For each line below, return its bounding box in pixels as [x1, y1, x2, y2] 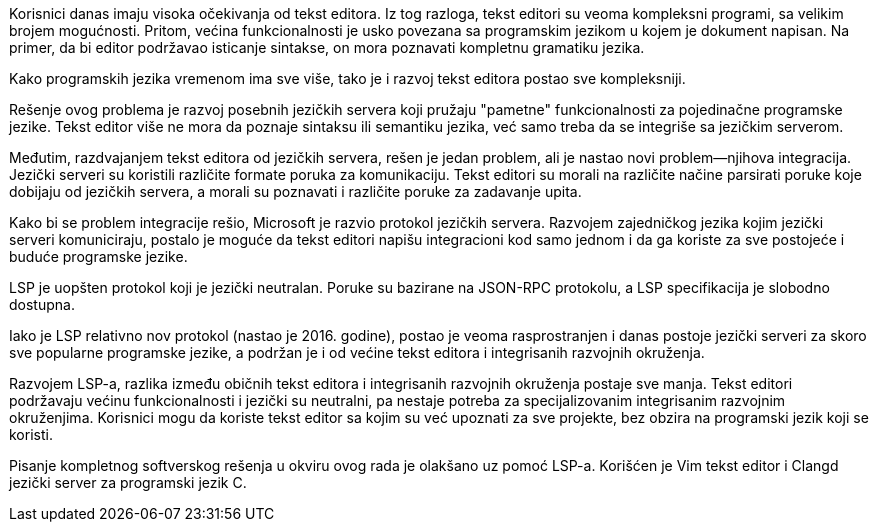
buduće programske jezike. [9, 248, 188, 265]
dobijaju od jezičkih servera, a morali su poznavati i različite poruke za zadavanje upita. [9, 183, 582, 200]
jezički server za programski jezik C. [9, 474, 247, 491]
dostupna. [9, 296, 75, 313]
